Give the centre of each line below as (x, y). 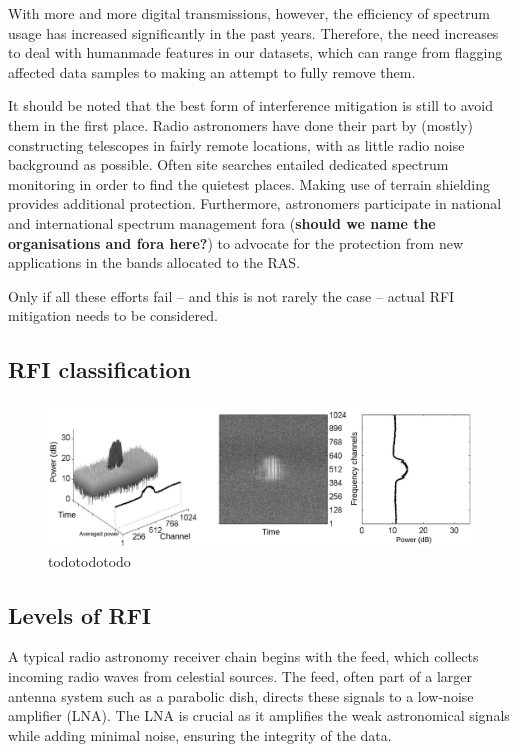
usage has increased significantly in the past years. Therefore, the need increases (253, 32)
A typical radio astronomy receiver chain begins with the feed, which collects (243, 656)
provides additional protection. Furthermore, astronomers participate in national (255, 203)
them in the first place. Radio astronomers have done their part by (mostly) (241, 124)
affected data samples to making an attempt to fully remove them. (212, 71)
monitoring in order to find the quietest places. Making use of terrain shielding (249, 183)
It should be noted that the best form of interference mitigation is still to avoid (250, 105)
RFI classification (99, 369)
